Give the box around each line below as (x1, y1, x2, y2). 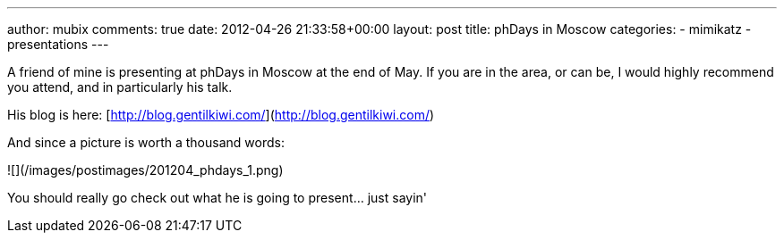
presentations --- (7, 37, 109, 52)
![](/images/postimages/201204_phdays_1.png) (7, 162, 284, 178)
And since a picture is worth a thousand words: (7, 135, 285, 150)
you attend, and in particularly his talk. (7, 79, 233, 95)
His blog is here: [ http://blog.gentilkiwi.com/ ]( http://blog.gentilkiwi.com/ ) (7, 107, 435, 122)
